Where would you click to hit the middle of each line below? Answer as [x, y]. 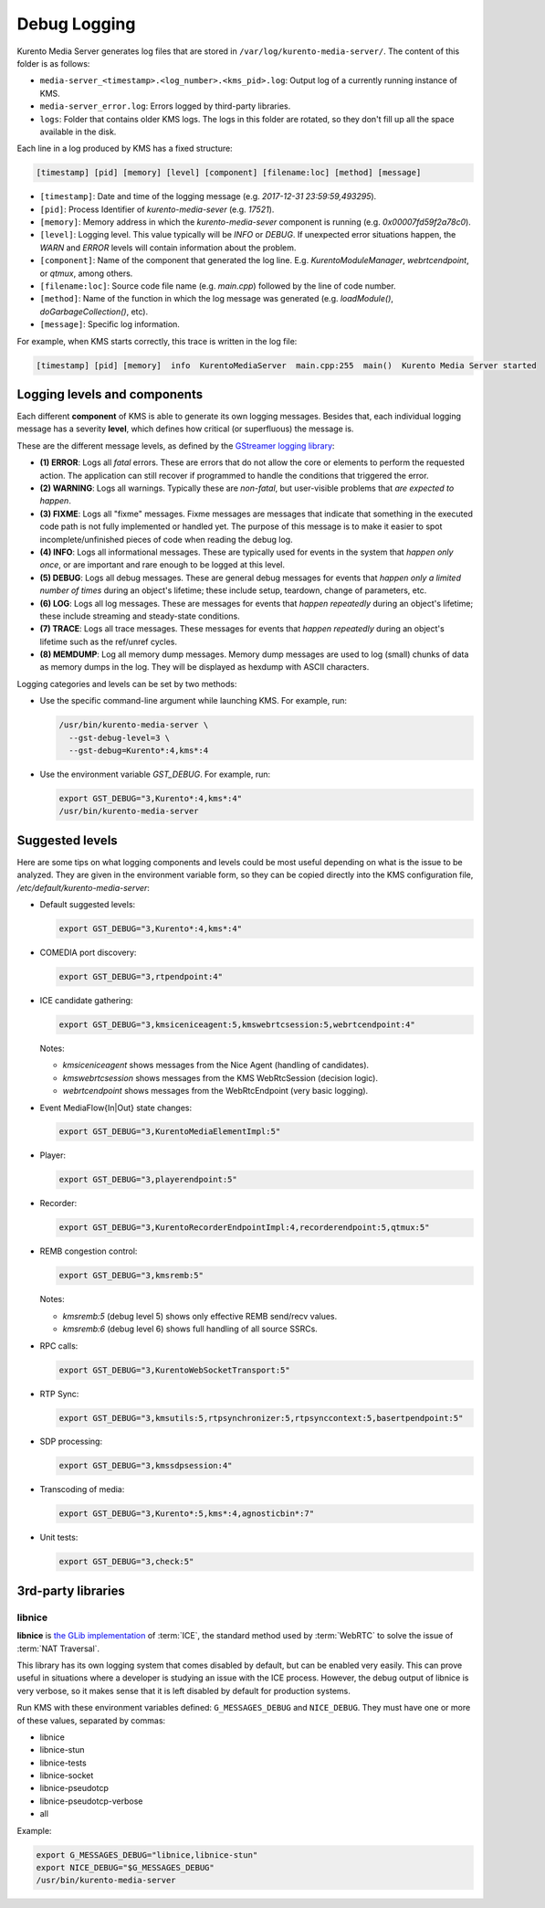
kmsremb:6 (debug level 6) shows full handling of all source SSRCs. [190, 1329]
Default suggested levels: [88, 905]
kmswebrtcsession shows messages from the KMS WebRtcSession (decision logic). [220, 1077]
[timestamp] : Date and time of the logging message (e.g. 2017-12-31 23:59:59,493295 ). [208, 196]
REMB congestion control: [89, 1251]
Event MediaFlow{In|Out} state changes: [115, 1108]
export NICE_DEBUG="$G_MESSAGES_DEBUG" [125, 1867]
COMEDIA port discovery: [88, 952]
